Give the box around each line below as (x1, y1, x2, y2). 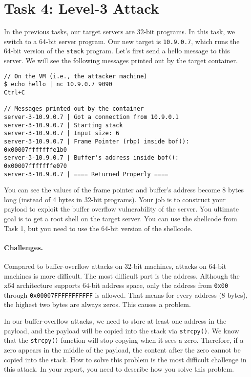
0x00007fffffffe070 (4, 162, 67, 169)
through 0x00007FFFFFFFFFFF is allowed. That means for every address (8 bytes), (4, 289, 248, 300)
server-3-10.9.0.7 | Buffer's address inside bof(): (4, 154, 179, 162)
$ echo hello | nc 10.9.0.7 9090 (4, 81, 112, 88)
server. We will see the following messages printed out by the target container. (4, 55, 238, 66)
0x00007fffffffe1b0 (4, 146, 67, 153)
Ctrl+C (4, 89, 25, 96)
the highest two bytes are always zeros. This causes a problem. (4, 299, 191, 309)
